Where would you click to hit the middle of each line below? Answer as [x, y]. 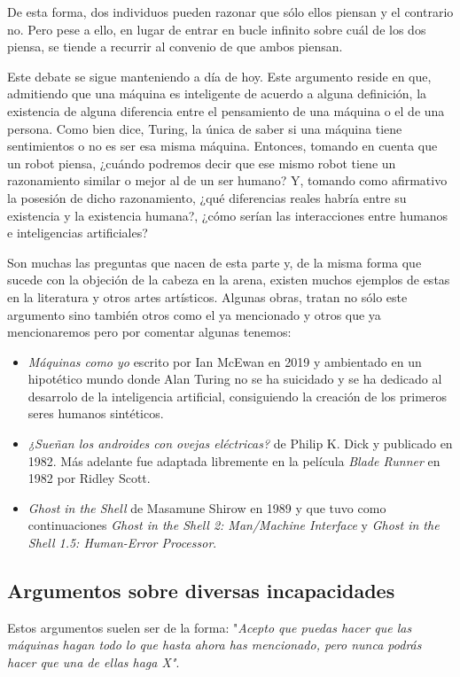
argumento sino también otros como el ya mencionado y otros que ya [194, 314]
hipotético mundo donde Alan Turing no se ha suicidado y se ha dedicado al [235, 379]
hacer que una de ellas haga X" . [94, 662]
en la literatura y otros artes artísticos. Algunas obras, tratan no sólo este [207, 296]
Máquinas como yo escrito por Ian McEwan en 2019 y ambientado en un [225, 361]
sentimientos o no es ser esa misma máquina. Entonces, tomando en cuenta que [222, 146]
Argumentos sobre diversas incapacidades [201, 591]
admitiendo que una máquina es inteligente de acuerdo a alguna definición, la [217, 93]
